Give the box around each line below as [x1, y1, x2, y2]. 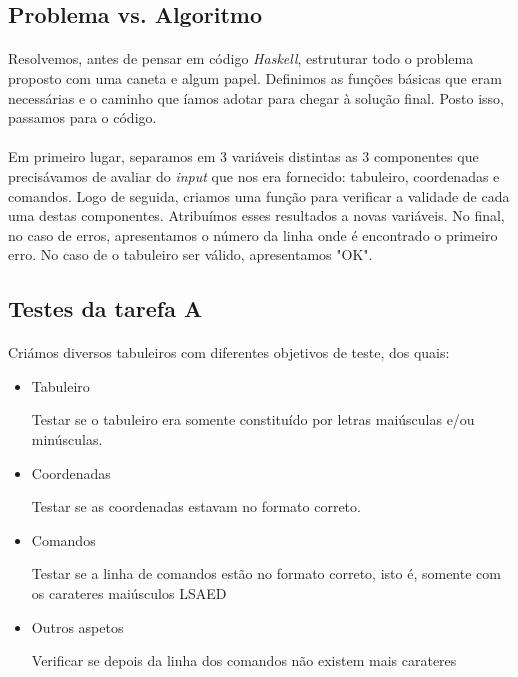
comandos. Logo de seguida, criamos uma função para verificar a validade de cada [8, 185, 510, 206]
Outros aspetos [31, 616, 124, 637]
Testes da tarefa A [8, 293, 203, 324]
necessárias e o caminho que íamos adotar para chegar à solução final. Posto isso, [8, 87, 504, 108]
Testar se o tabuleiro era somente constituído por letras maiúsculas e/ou [31, 409, 475, 430]
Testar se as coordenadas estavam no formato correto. [31, 496, 361, 517]
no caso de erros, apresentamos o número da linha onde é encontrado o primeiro [8, 224, 498, 245]
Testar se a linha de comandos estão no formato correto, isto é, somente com [31, 563, 501, 584]
